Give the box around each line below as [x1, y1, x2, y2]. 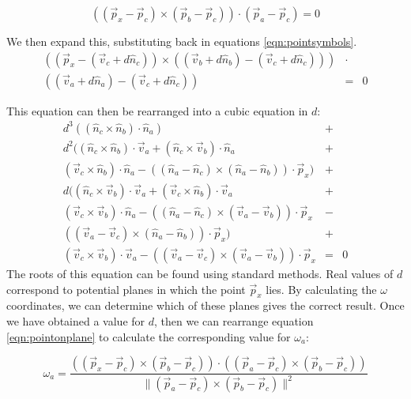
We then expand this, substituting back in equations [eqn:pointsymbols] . [6, 33, 357, 49]
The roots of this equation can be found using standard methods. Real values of [6, 265, 394, 281]
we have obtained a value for [6, 312, 145, 329]
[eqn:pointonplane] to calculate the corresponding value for [6, 328, 291, 344]
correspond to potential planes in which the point [6, 280, 246, 297]
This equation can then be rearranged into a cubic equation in [6, 102, 308, 119]
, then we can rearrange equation [153, 312, 314, 329]
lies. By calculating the [266, 280, 377, 297]
